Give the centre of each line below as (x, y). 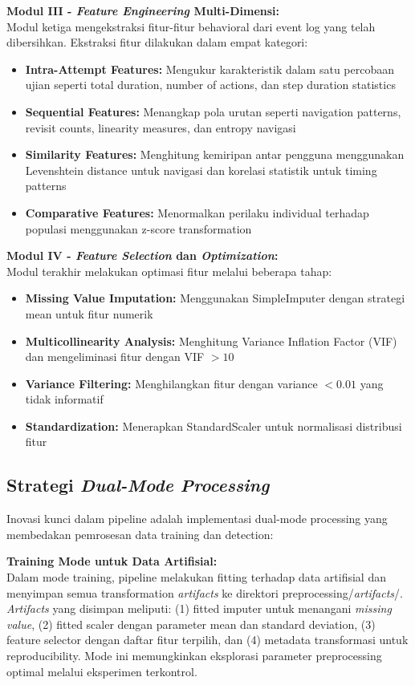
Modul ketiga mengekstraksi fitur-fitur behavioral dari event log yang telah (191, 26)
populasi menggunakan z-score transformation (138, 228)
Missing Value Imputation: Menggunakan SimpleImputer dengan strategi (215, 298)
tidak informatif (64, 399)
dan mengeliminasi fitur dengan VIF (115, 357)
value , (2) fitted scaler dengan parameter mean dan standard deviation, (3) (191, 624)
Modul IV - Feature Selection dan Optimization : (142, 255)
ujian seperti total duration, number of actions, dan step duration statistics (210, 85)
